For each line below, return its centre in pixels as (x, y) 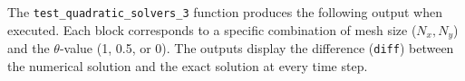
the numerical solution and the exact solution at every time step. (188, 65)
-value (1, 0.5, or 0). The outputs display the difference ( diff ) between (257, 48)
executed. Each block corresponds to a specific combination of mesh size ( (212, 29)
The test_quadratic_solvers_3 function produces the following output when (225, 12)
